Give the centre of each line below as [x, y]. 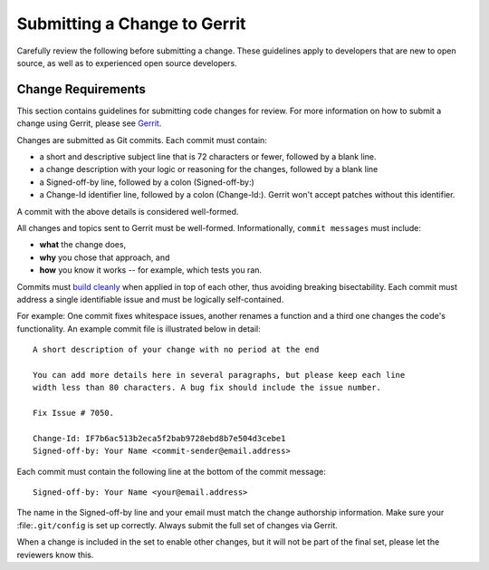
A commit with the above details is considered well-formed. [128, 211]
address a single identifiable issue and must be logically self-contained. [150, 299]
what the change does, [83, 245]
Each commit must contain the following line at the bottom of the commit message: [171, 471]
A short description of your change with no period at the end [176, 350]
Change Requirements [81, 89]
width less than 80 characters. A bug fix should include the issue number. [207, 388]
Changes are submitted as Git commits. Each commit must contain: [142, 140]
